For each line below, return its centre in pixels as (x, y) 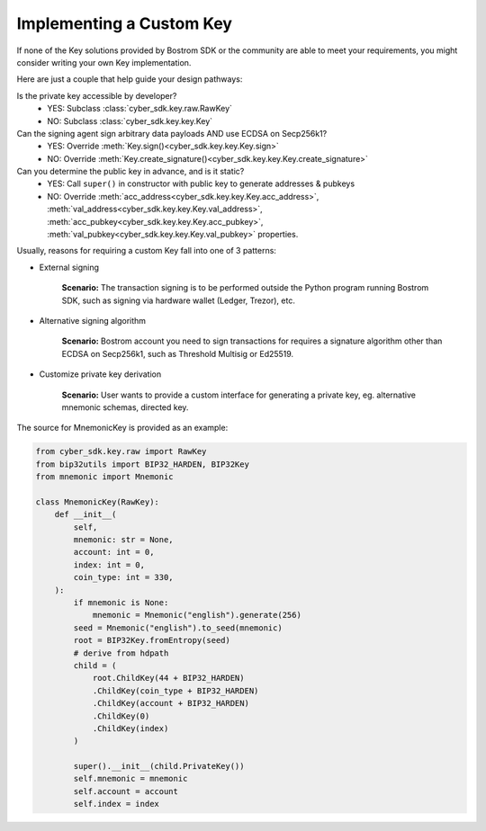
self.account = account (126, 791)
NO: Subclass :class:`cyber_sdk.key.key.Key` (130, 121)
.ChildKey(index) (130, 728)
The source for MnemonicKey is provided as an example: (122, 428)
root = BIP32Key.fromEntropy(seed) (152, 640)
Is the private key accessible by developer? (97, 95)
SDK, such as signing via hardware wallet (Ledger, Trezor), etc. (179, 300)
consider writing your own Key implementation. (104, 62)
